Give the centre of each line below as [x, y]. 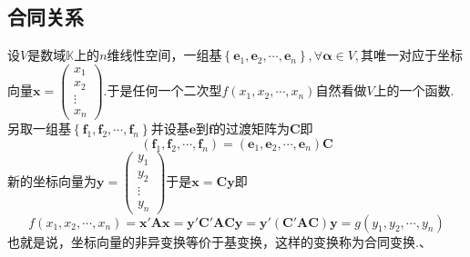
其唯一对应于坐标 [412, 55]
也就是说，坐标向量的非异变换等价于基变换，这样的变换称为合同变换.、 [220, 241]
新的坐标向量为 [52, 180]
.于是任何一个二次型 [163, 90]
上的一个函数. [414, 90]
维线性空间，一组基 [164, 55]
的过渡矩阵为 [251, 128]
